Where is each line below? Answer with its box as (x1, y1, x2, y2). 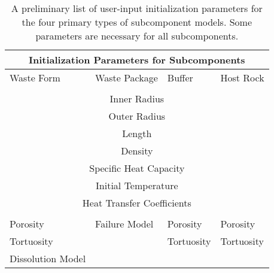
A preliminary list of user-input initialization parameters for (11, 1, 263, 15)
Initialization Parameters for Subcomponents (28, 53, 245, 66)
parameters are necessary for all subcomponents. (35, 29, 239, 43)
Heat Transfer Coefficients (82, 196, 191, 210)
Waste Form (10, 71, 60, 84)
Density (121, 144, 153, 157)
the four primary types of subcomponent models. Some (22, 15, 252, 29)
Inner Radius (109, 92, 165, 105)
